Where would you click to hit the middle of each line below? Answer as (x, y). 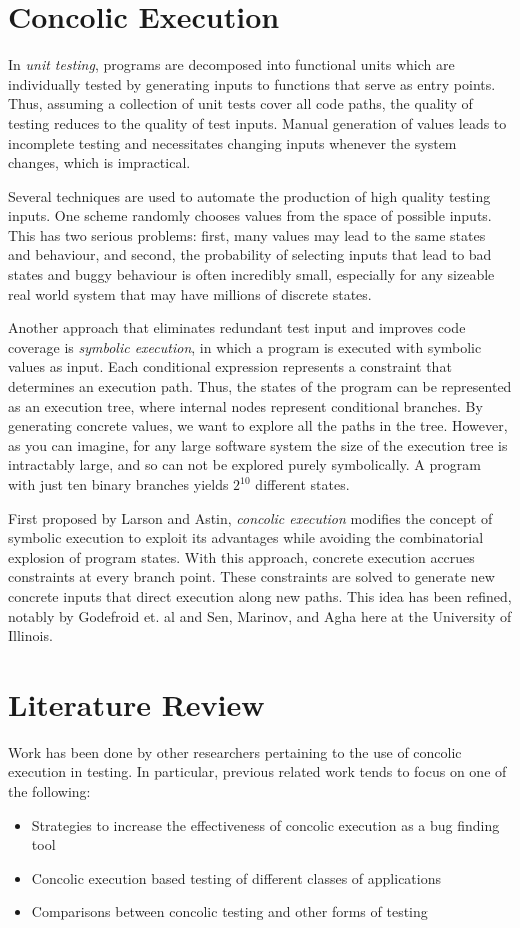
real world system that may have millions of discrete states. (190, 293)
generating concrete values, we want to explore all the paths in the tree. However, (258, 425)
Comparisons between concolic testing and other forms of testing (229, 911)
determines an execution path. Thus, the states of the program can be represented (260, 386)
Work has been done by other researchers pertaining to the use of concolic (235, 751)
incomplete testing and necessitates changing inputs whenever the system (232, 142)
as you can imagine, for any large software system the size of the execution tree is (258, 444)
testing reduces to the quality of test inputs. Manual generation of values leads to (257, 122)
